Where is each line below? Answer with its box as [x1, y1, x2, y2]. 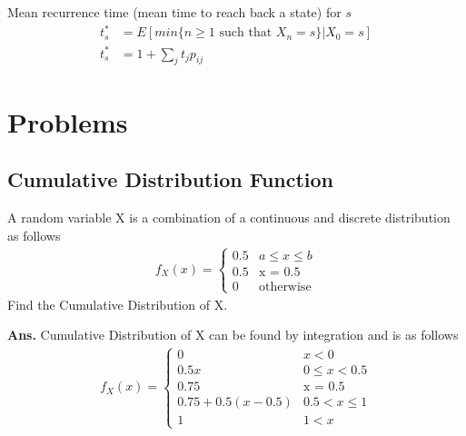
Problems [7, 103, 128, 140]
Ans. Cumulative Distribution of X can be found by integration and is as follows [7, 325, 459, 344]
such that [219, 26, 273, 40]
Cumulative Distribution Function [7, 165, 334, 193]
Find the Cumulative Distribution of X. [7, 294, 228, 313]
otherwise [258, 280, 312, 293]
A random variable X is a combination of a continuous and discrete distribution [7, 208, 451, 227]
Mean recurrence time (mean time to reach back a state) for [7, 3, 342, 21]
